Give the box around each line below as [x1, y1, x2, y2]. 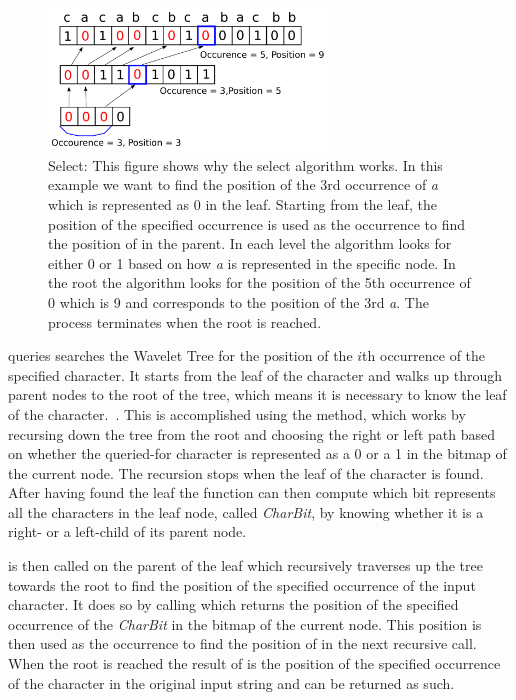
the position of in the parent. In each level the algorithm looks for [48, 233, 452, 254]
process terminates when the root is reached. [48, 311, 322, 332]
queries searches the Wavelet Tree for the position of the [8, 345, 353, 366]
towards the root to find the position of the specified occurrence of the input [8, 574, 476, 595]
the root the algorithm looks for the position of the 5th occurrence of [48, 272, 471, 293]
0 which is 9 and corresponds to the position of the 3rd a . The [48, 291, 429, 312]
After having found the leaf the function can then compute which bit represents [8, 482, 496, 503]
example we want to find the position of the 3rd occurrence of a [48, 174, 438, 195]
